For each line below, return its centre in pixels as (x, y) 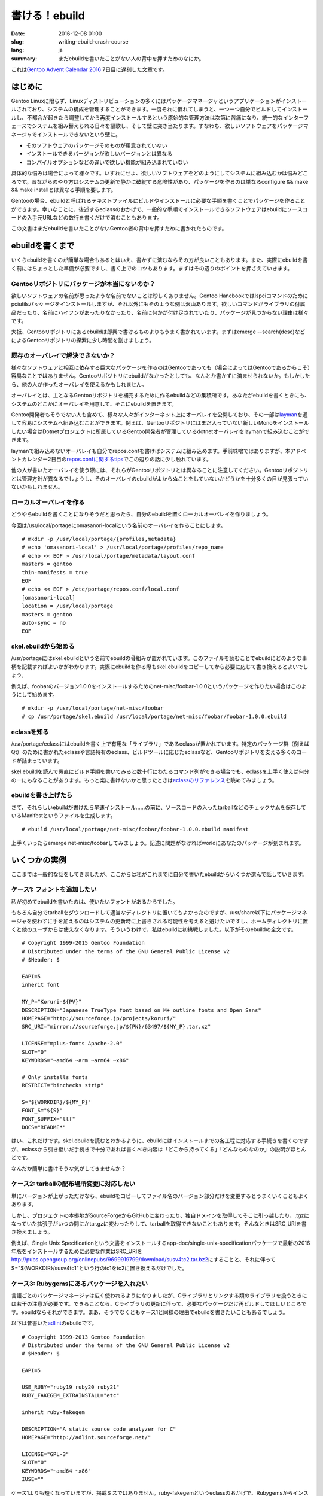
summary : (24, 58)
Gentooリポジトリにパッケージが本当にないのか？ (83, 284)
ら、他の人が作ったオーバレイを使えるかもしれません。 (79, 384)
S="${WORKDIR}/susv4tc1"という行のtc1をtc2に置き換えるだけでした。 (99, 1268)
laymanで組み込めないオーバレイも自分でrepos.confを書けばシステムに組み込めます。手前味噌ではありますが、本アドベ (159, 451)
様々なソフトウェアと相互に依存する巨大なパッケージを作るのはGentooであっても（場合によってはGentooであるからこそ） (161, 367)
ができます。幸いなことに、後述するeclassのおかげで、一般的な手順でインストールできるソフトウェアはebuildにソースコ (159, 209)
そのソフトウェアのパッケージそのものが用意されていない (97, 145)
